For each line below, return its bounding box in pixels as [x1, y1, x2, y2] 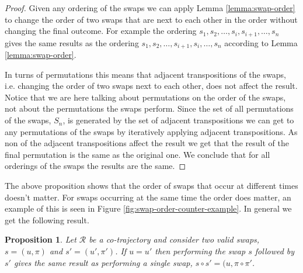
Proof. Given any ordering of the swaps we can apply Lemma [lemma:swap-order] [5, 2, 295, 13]
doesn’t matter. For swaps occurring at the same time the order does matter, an [5, 191, 291, 203]
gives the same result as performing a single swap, [13, 256, 193, 268]
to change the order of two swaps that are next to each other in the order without [5, 13, 298, 25]
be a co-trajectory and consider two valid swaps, [89, 233, 260, 246]
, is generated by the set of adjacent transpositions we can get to [62, 114, 294, 126]
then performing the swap [155, 245, 246, 257]
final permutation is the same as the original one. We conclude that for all [5, 148, 270, 160]
